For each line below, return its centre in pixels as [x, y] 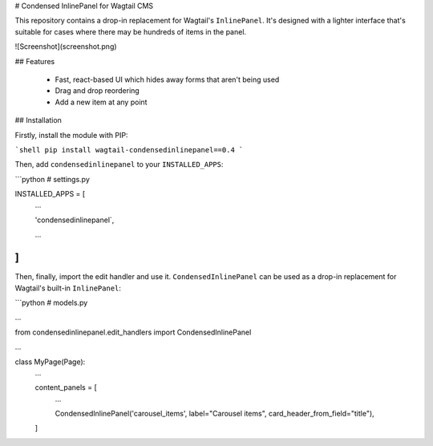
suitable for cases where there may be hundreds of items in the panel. [131, 31]
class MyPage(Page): [50, 362]
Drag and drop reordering [97, 91]
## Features [35, 61]
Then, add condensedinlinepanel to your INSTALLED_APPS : [119, 164]
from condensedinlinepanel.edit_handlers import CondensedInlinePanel [133, 332]
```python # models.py [51, 302]
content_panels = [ [66, 387]
